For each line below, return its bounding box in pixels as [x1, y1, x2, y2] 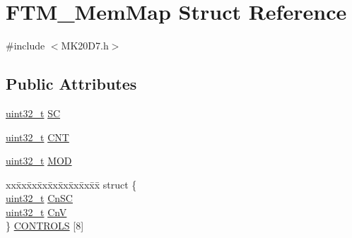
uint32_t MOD [6, 153, 72, 168]
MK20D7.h [61, 38, 109, 53]
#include [6, 38, 45, 53]
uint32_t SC [6, 105, 61, 120]
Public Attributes [6, 73, 137, 95]
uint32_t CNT [6, 129, 69, 144]
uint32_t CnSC [6, 191, 73, 206]
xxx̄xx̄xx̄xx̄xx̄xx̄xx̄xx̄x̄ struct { [6, 177, 137, 191]
